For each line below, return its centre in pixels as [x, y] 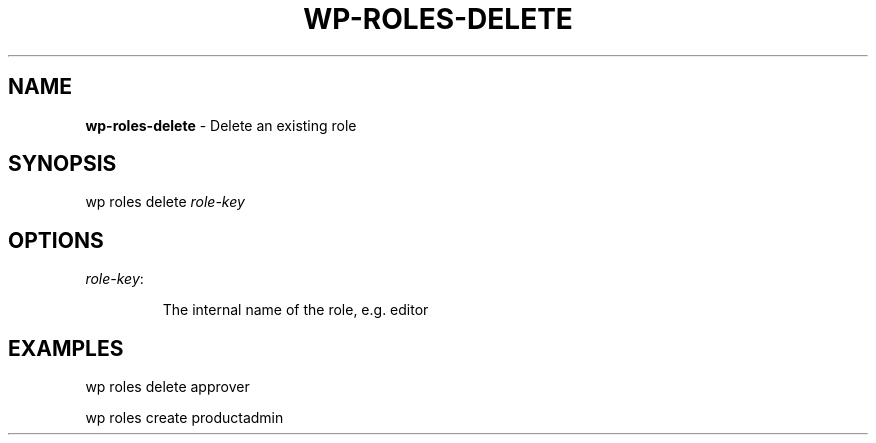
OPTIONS [56, 240]
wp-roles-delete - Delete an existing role [221, 125]
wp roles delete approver [167, 387]
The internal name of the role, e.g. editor [295, 310]
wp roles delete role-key [165, 202]
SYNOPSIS [62, 164]
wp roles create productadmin [184, 418]
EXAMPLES [66, 348]
